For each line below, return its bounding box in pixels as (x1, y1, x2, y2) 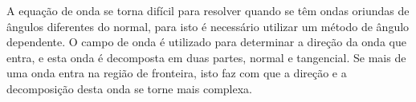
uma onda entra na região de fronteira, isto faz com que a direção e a (6, 65, 347, 81)
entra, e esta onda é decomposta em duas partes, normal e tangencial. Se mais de (6, 49, 406, 65)
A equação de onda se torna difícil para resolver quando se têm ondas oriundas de (6, 2, 410, 18)
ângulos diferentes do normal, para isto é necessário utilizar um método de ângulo (6, 18, 410, 34)
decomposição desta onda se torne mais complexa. (6, 80, 252, 96)
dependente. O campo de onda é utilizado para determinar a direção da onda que (6, 33, 406, 50)
